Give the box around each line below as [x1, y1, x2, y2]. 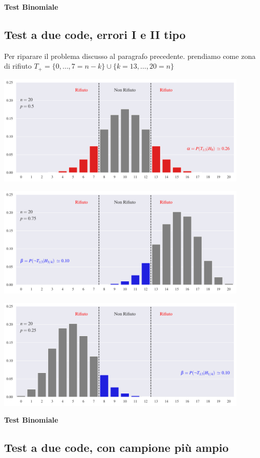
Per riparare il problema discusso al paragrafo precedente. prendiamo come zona [4, 50, 256, 61]
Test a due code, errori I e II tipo [4, 26, 186, 42]
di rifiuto [4, 60, 32, 71]
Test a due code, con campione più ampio [4, 440, 229, 455]
